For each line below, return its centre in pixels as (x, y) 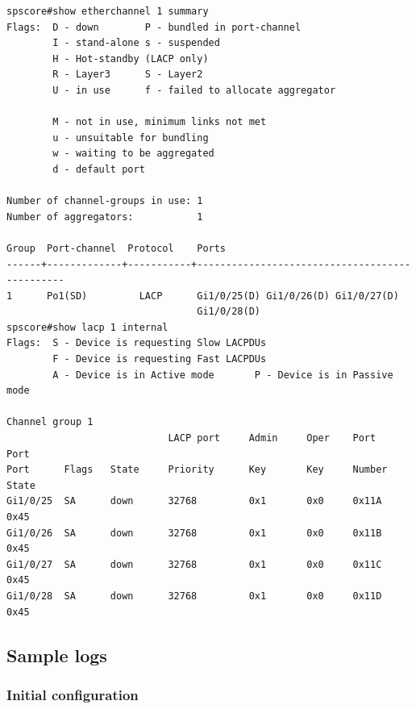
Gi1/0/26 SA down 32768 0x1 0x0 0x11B (194, 533)
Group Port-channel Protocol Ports (116, 248)
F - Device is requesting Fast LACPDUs (160, 359)
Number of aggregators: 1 (105, 217)
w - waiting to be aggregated (133, 154)
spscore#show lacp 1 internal (87, 327)
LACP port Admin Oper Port (272, 438)
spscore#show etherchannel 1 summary (108, 11)
